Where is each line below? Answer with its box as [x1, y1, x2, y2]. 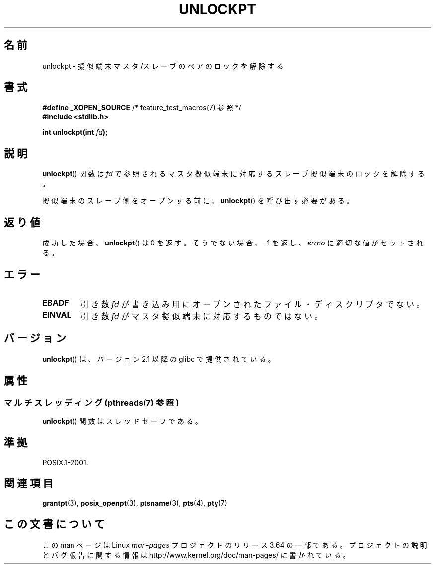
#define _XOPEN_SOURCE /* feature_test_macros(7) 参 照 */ [42, 103, 241, 112]
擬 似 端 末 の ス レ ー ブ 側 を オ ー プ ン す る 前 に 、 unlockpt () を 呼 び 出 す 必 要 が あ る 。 [42, 196, 354, 205]
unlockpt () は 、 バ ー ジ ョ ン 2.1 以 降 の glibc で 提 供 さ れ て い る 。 [42, 354, 275, 363]
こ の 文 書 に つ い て [4, 518, 105, 531]
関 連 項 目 [4, 477, 53, 490]
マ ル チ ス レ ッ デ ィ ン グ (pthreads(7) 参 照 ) [4, 397, 179, 407]
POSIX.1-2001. [42, 458, 88, 467]
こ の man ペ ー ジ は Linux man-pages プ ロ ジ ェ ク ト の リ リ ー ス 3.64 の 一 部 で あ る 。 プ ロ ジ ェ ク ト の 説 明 [42, 540, 427, 549]
